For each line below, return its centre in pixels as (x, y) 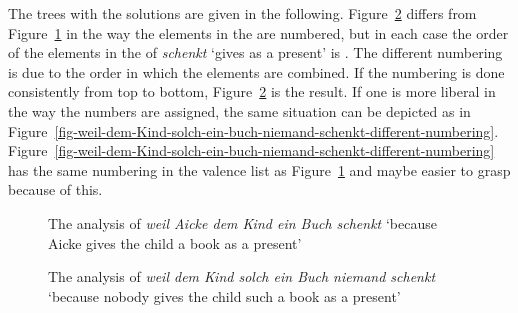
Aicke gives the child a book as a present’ (175, 242)
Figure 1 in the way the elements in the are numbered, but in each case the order (258, 32)
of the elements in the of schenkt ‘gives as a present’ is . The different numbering (255, 52)
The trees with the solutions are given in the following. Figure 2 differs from (242, 13)
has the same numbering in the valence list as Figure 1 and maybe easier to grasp (259, 169)
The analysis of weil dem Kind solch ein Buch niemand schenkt (242, 276)
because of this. (55, 189)
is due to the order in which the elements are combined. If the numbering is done (256, 71)
